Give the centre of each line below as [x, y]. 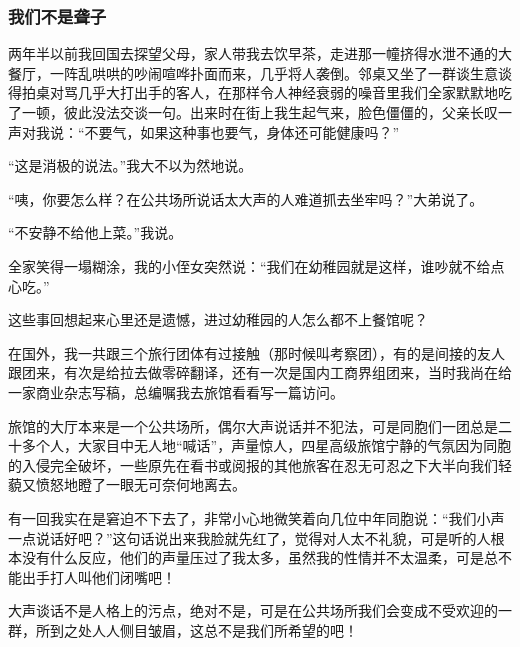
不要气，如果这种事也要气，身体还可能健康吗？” [242, 131]
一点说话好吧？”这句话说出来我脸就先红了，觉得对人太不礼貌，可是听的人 [249, 537]
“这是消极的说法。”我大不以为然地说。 [130, 165]
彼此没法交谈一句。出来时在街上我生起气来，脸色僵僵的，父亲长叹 [280, 112]
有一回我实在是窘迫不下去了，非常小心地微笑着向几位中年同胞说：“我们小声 [256, 517]
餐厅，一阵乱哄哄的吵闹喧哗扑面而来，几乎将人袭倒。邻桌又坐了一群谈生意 [253, 72]
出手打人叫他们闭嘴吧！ [98, 576]
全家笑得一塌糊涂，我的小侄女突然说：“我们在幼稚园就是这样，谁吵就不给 [249, 265]
